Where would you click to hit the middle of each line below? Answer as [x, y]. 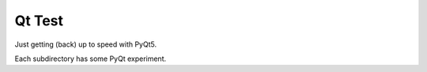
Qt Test [39, 21]
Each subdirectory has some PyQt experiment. [91, 59]
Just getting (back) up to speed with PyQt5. [86, 44]
